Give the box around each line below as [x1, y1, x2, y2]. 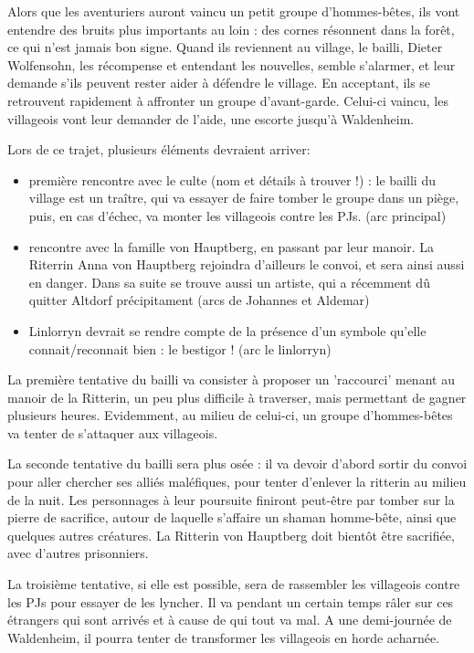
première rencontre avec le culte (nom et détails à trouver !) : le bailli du [28, 170, 436, 189]
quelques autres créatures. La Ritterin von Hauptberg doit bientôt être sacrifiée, [7, 525, 455, 544]
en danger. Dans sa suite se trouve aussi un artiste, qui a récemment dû [28, 272, 430, 291]
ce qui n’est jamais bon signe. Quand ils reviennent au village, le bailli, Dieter [7, 37, 443, 57]
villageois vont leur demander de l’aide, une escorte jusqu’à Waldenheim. [7, 109, 415, 128]
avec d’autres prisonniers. [7, 543, 149, 563]
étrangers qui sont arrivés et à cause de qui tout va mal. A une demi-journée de [7, 610, 452, 629]
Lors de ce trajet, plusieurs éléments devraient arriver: [7, 140, 311, 159]
